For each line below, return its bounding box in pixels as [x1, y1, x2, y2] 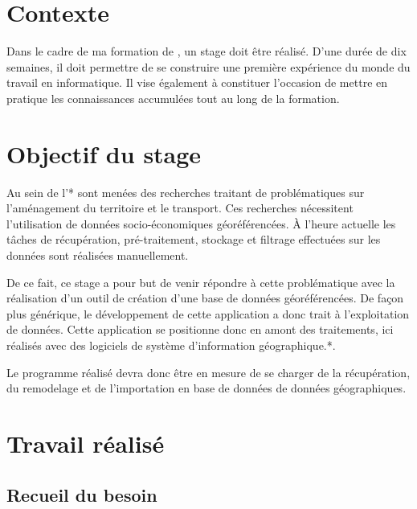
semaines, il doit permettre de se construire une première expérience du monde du [6, 58, 411, 75]
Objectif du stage [6, 137, 202, 170]
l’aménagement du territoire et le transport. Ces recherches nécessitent [6, 199, 354, 216]
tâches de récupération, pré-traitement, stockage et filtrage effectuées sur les [6, 231, 381, 248]
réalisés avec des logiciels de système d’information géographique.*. [6, 336, 336, 353]
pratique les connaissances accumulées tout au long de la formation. [6, 89, 340, 106]
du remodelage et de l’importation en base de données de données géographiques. [6, 380, 407, 396]
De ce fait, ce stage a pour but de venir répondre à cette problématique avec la [6, 273, 395, 290]
